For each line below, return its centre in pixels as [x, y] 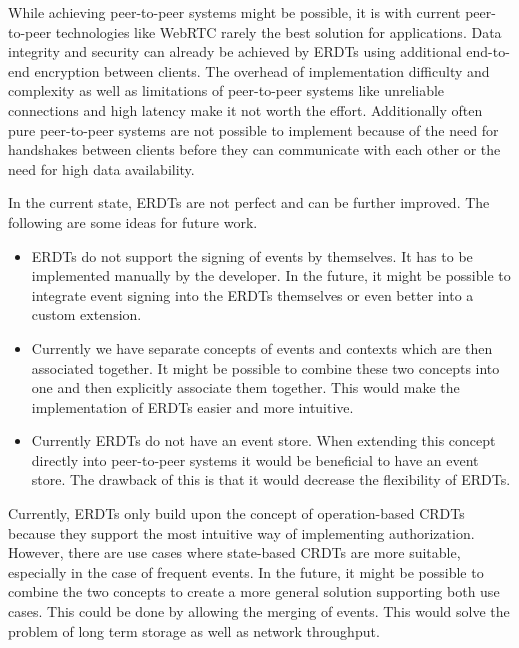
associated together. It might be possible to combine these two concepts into [265, 367]
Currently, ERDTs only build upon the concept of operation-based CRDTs [236, 513]
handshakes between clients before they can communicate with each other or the [254, 149]
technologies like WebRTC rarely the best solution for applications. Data [278, 31]
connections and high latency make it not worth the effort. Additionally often [245, 109]
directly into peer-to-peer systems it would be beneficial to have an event [255, 459]
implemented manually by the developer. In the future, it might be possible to [271, 275]
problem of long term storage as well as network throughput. [194, 630]
